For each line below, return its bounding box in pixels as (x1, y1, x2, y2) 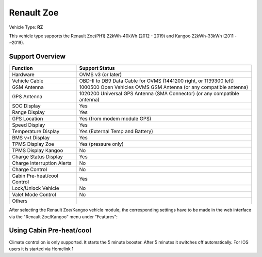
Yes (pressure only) (79, 141, 124, 148)
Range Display (12, 109, 45, 116)
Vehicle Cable (12, 77, 44, 84)
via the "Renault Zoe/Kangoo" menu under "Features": (9, 213, 118, 220)
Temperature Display (12, 128, 60, 135)
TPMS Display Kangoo (12, 147, 63, 154)
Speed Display (12, 121, 46, 128)
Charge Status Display (12, 153, 63, 160)
